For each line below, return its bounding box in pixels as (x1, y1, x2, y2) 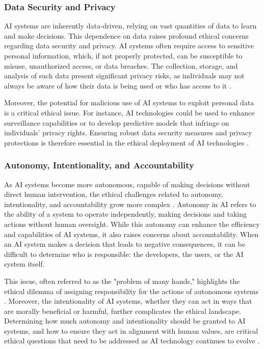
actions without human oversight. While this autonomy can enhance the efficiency (4, 218, 260, 229)
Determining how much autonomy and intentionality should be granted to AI (4, 315, 246, 326)
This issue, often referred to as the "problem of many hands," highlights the (4, 275, 240, 286)
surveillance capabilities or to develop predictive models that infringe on (4, 117, 229, 128)
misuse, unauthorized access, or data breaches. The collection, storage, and (4, 60, 238, 71)
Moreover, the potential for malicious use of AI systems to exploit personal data (4, 97, 254, 108)
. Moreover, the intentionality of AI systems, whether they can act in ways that (4, 296, 252, 306)
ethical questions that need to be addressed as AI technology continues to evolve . (4, 335, 260, 346)
